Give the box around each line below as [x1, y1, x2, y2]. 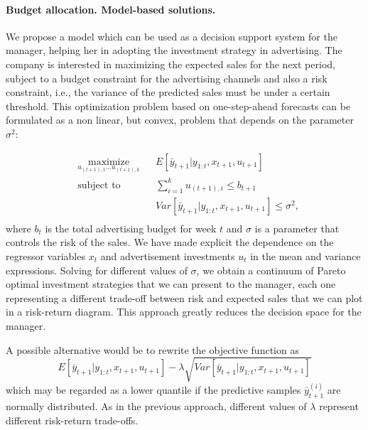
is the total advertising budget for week [45, 220, 217, 235]
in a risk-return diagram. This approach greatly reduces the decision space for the [6, 304, 362, 319]
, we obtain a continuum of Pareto [196, 262, 346, 277]
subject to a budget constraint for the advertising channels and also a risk [6, 70, 328, 85]
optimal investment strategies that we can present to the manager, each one [6, 276, 336, 291]
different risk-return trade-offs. [6, 412, 139, 427]
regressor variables [6, 249, 85, 264]
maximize [88, 156, 129, 167]
